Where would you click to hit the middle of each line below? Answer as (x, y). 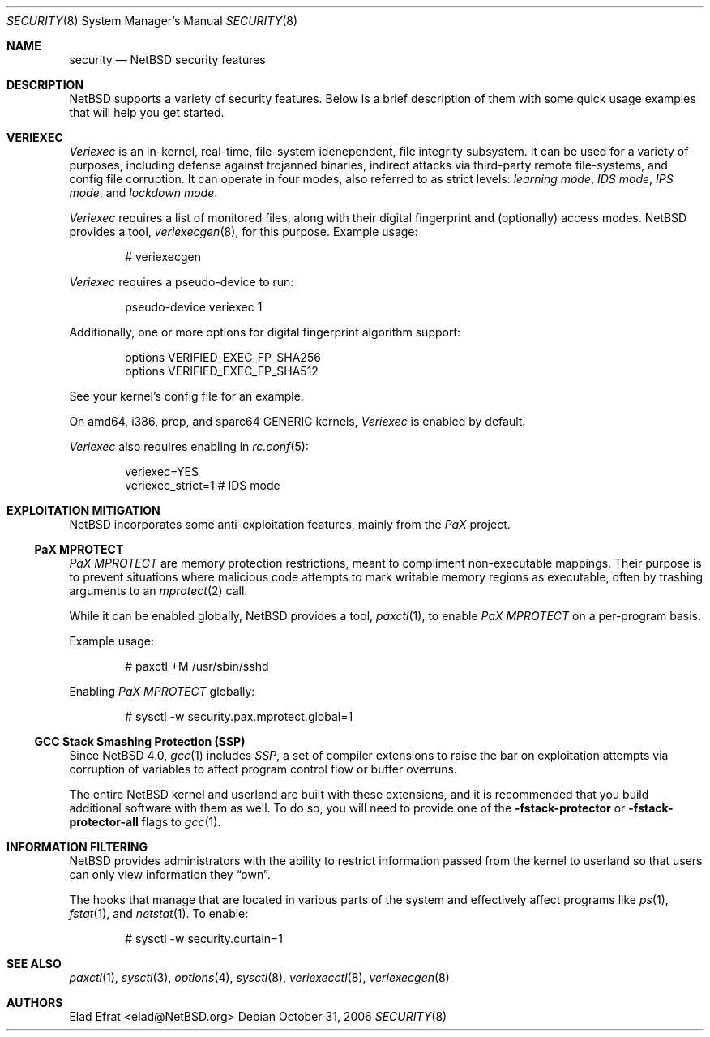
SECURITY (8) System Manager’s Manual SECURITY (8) (152, 21)
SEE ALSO (34, 964)
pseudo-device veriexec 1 (194, 307)
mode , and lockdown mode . (143, 193)
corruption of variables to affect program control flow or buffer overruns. (263, 769)
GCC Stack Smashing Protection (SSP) (140, 741)
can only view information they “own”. (170, 874)
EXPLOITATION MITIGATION (83, 510)
